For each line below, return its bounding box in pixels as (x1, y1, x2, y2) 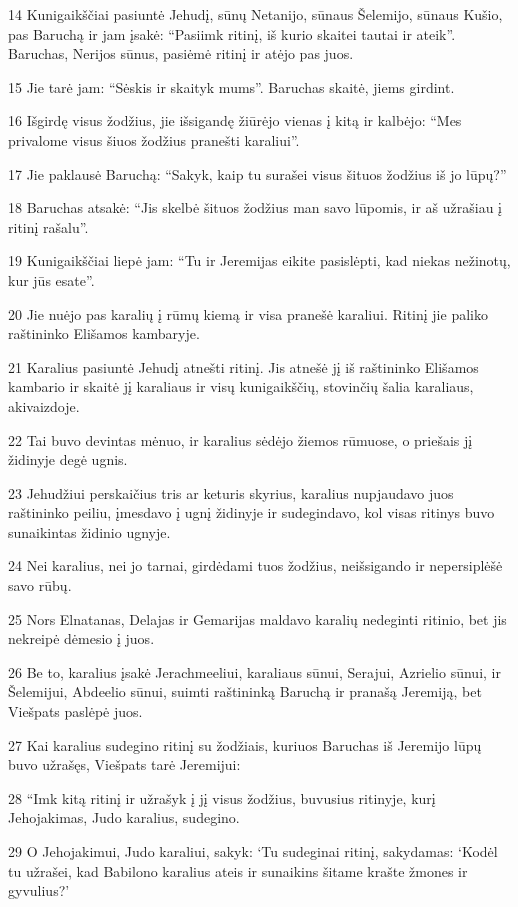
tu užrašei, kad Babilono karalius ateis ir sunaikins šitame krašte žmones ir (8, 860, 468, 881)
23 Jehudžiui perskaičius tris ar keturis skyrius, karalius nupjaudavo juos (8, 482, 454, 503)
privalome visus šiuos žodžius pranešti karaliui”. (8, 129, 300, 150)
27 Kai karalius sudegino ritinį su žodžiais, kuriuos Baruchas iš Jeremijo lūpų (8, 734, 482, 755)
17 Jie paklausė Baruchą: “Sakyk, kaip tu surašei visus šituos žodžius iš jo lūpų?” (8, 163, 507, 184)
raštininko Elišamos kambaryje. (8, 323, 200, 344)
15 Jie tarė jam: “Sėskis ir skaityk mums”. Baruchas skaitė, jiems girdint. (8, 76, 455, 97)
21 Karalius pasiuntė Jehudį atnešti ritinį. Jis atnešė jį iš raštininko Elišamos (8, 356, 479, 377)
